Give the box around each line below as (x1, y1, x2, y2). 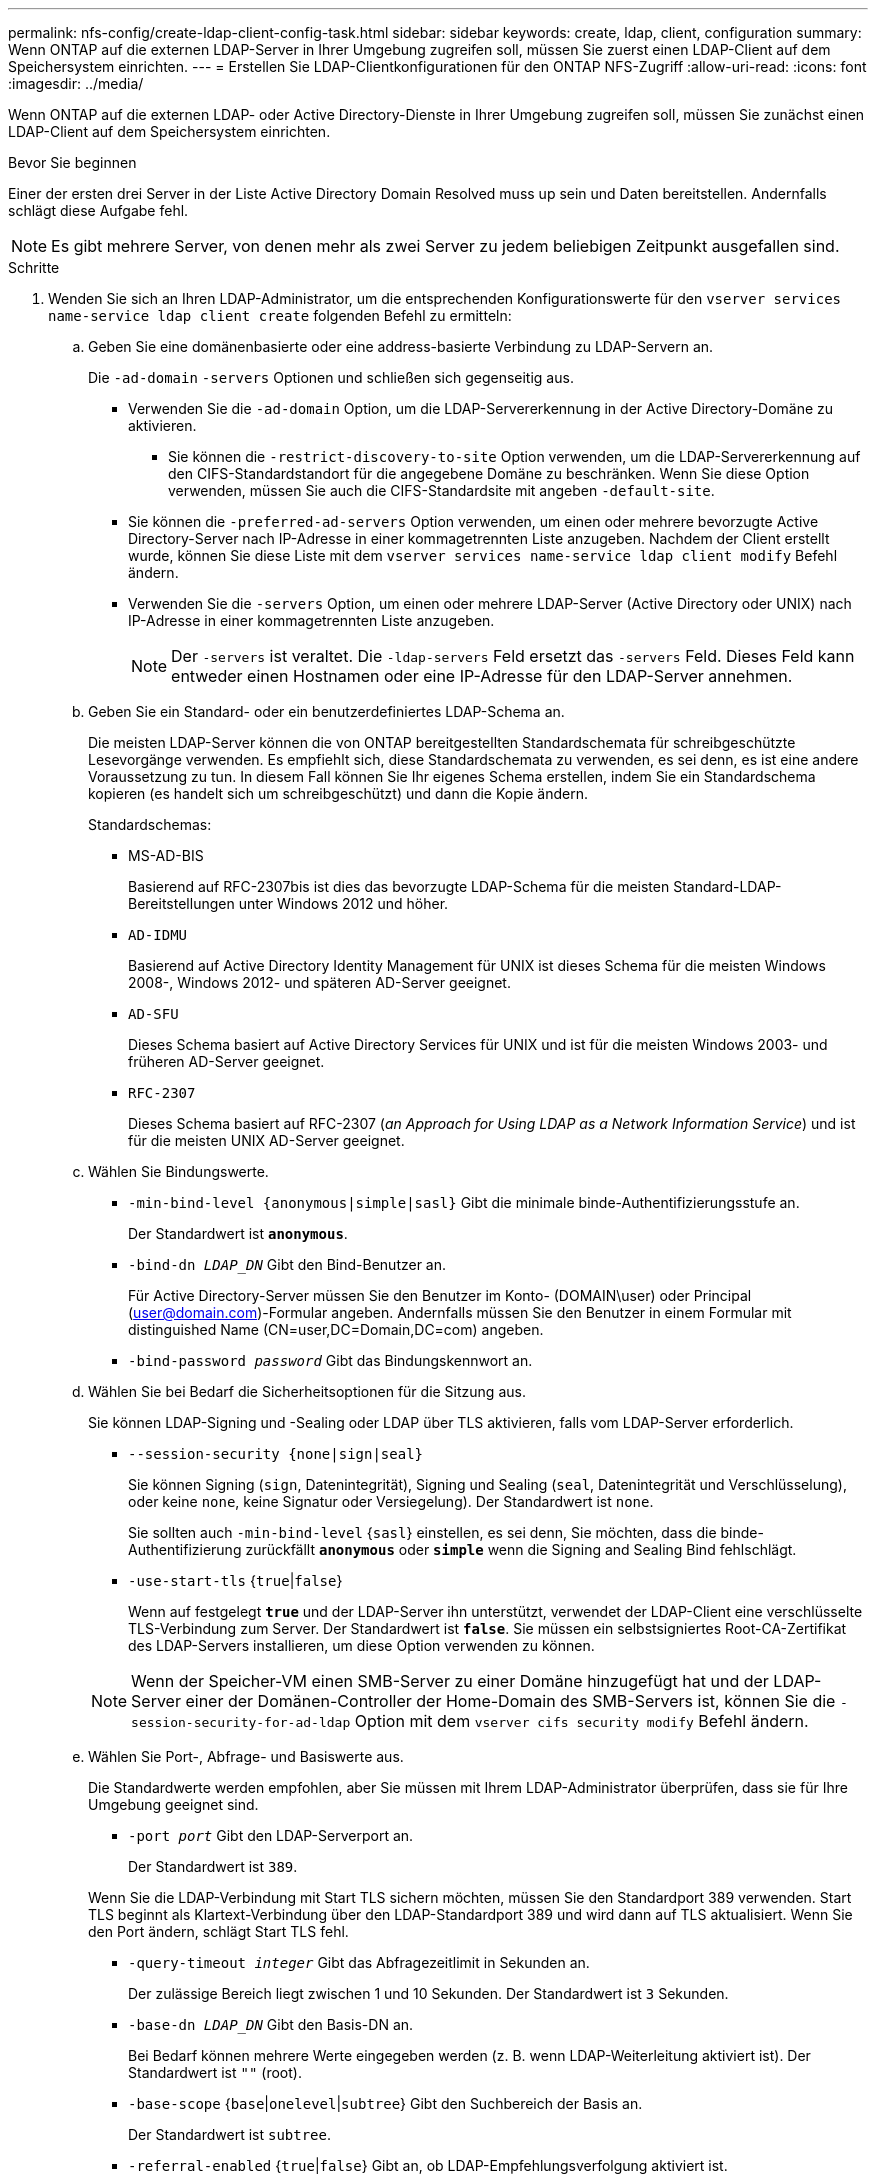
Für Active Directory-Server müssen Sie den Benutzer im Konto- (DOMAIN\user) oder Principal (128, 1287, 752, 1304)
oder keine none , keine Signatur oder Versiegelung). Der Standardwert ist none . (128, 1493, 654, 1510)
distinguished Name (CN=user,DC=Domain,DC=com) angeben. (128, 1321, 544, 1338)
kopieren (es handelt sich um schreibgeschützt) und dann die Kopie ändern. (88, 785, 588, 802)
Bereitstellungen (128, 895, 235, 912)
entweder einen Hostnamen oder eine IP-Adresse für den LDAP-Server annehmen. (171, 666, 793, 686)
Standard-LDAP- (673, 878, 782, 895)
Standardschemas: (88, 816, 212, 833)
